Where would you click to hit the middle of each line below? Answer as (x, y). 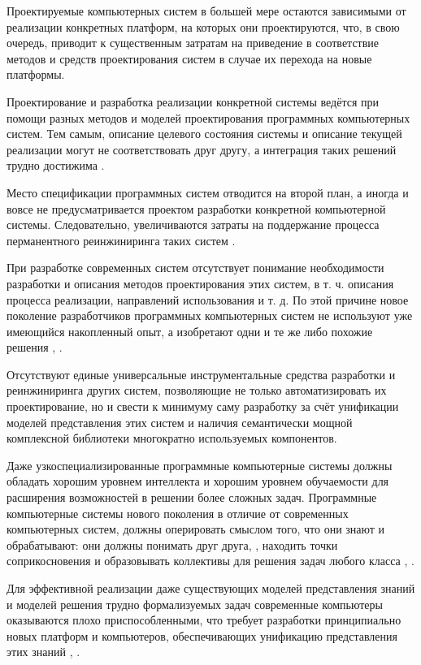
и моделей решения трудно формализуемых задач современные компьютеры (195, 604)
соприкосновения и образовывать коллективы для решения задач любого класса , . (210, 561)
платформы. (36, 74)
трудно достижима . (56, 165)
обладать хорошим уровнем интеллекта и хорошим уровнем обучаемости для (198, 481)
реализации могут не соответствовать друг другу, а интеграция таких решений (202, 149)
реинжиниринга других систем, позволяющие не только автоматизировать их (197, 390)
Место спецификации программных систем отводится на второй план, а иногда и (208, 192)
